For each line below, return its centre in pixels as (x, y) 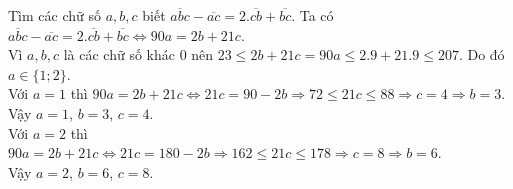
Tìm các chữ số (54, 15)
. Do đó (481, 54)
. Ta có (312, 15)
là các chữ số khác (119, 54)
